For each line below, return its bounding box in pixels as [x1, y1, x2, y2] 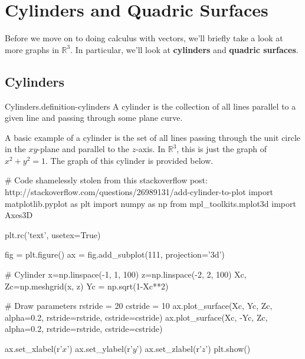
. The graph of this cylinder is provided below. [45, 154, 214, 166]
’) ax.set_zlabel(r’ [136, 342, 202, 355]
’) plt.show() [205, 342, 251, 355]
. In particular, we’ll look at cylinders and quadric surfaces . [70, 43, 299, 55]
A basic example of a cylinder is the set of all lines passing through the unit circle [5, 131, 301, 143]
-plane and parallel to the [37, 143, 129, 155]
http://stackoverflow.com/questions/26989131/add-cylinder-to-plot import [5, 186, 273, 198]
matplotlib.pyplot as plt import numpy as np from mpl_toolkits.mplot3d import [5, 197, 296, 209]
